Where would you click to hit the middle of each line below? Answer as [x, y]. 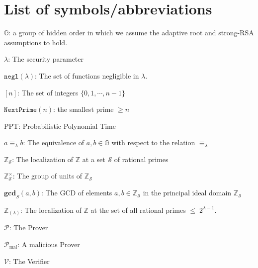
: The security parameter [46, 59]
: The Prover [29, 227]
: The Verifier [29, 261]
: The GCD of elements [77, 193]
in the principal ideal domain [187, 193]
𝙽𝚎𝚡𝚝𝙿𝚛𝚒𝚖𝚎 [21, 110]
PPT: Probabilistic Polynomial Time [60, 126]
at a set [94, 159]
